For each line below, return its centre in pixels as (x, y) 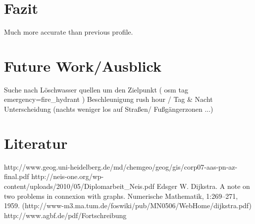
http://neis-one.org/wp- (68, 176)
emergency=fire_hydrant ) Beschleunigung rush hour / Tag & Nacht (108, 99)
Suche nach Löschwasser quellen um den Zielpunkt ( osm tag (96, 89)
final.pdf (17, 176)
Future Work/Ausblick (83, 66)
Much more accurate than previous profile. (69, 32)
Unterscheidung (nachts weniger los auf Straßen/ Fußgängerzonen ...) (109, 109)
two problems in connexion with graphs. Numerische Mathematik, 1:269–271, (121, 196)
